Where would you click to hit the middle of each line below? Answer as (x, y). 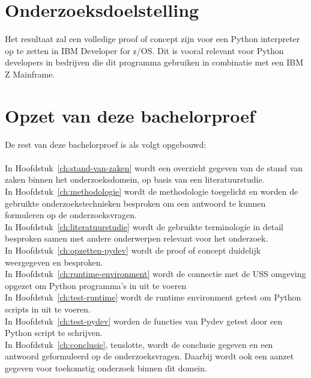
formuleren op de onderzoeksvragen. (71, 215)
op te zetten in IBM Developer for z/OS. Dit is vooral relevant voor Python (144, 50)
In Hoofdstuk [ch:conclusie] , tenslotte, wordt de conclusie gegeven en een (139, 344)
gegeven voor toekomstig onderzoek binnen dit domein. (106, 367)
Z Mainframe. (30, 74)
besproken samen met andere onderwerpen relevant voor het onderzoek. (137, 238)
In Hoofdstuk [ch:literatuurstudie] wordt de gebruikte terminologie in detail (144, 226)
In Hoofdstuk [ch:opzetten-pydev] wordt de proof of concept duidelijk (133, 250)
